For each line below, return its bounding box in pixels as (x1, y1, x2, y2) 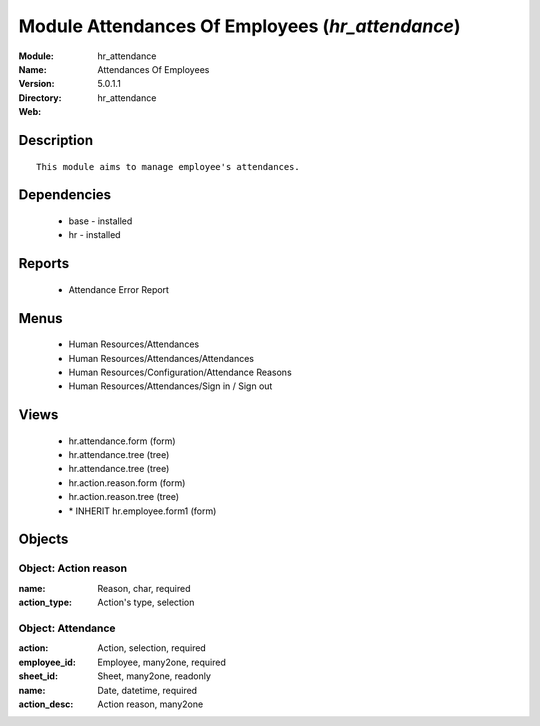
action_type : (18, 596, 72, 609)
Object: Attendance (18, 621, 116, 635)
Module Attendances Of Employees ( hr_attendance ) (18, 15, 461, 37)
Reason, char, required (97, 582, 191, 594)
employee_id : (18, 656, 77, 668)
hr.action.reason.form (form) (68, 476, 186, 489)
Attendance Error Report (68, 283, 170, 295)
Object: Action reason (18, 561, 128, 575)
